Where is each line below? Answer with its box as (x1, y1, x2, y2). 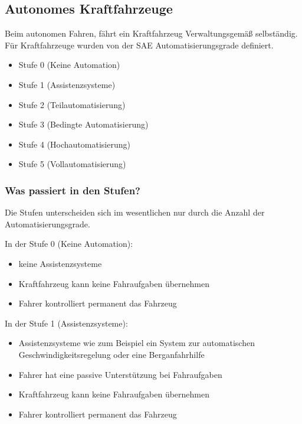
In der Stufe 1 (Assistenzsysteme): (5, 317, 128, 329)
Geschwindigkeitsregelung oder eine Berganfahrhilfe (18, 348, 205, 360)
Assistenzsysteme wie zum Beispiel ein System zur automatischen (18, 337, 255, 349)
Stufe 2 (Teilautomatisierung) (18, 98, 126, 110)
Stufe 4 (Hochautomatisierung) (18, 138, 130, 150)
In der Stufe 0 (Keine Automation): (5, 237, 133, 250)
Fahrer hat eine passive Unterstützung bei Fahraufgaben (18, 368, 222, 380)
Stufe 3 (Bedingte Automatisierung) (18, 118, 149, 131)
